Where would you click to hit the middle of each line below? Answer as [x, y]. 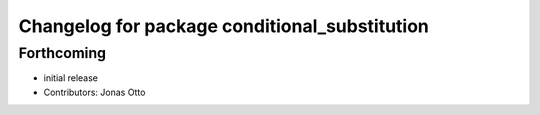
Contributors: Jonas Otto [94, 92]
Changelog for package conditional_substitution [224, 26]
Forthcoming [62, 53]
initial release [71, 78]
